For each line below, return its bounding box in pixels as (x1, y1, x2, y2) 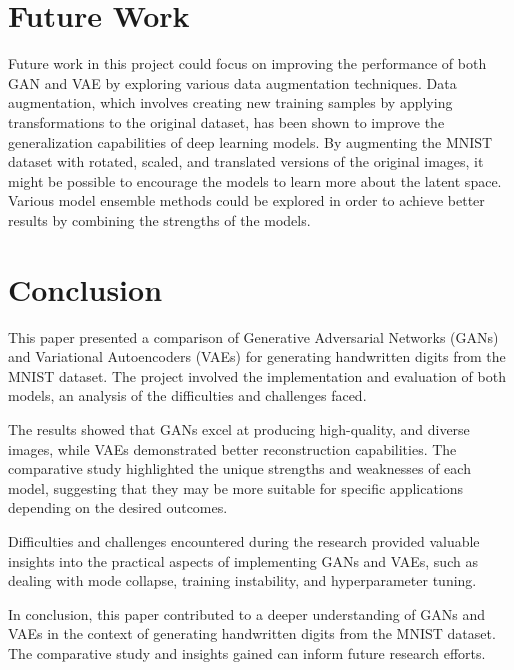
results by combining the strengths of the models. (8, 209, 311, 230)
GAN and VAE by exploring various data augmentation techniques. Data (8, 72, 457, 93)
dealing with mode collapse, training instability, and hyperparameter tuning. (8, 570, 477, 591)
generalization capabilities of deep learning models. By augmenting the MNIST (8, 131, 493, 152)
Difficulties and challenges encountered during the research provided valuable (8, 530, 480, 551)
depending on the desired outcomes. (8, 497, 228, 518)
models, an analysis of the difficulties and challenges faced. (8, 385, 367, 406)
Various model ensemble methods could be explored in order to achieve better (8, 190, 485, 211)
